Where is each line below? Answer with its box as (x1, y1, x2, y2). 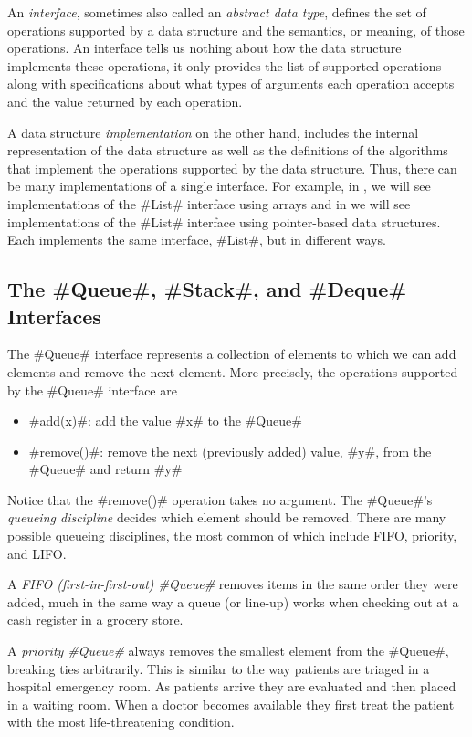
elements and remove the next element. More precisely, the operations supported (7, 362, 458, 381)
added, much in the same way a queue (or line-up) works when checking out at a (7, 592, 459, 611)
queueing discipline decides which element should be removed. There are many (7, 508, 446, 527)
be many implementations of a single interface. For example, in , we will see (7, 176, 431, 195)
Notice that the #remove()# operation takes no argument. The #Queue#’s (7, 490, 433, 509)
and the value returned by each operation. (7, 91, 243, 111)
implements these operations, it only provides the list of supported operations (7, 56, 442, 75)
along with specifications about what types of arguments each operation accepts (7, 74, 455, 93)
